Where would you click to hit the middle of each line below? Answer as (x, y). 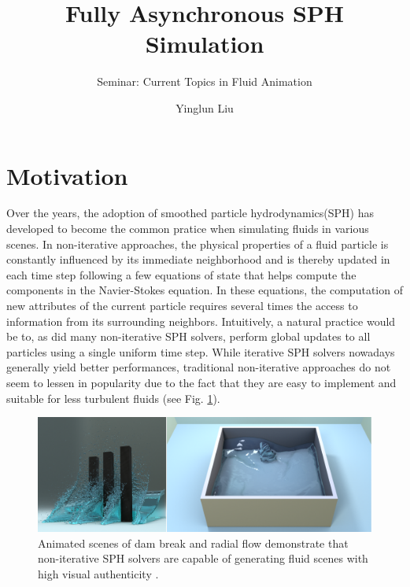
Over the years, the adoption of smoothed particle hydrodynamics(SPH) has (190, 213)
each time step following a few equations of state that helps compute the (181, 274)
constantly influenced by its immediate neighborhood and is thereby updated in (198, 259)
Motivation (67, 175)
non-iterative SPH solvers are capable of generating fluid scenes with (203, 558)
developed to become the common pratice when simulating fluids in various (188, 229)
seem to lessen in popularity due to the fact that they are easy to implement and (201, 382)
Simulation (205, 44)
